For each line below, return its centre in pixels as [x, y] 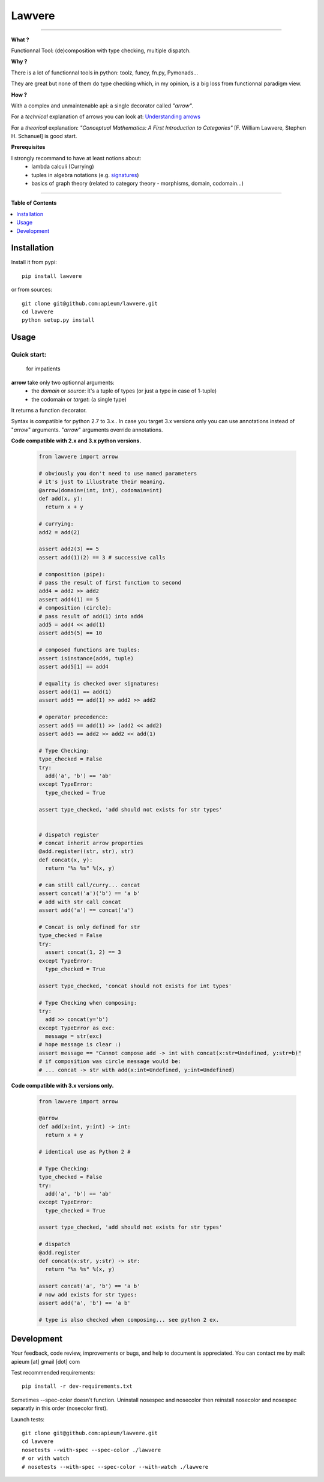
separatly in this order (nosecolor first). [59, 1408]
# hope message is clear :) [80, 1045]
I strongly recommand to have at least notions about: [76, 158]
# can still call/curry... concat [89, 885]
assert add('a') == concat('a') [86, 910]
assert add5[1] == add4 [74, 667]
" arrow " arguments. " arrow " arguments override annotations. [87, 430]
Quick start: [29, 355]
